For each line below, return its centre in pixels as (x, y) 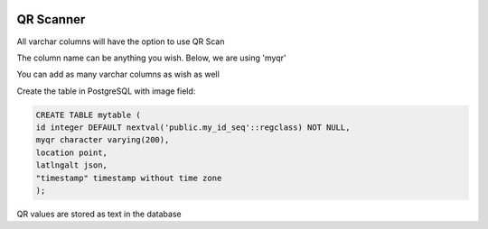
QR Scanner (51, 19)
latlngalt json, (72, 165)
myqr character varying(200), (103, 140)
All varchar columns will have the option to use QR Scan (121, 41)
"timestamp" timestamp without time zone (129, 178)
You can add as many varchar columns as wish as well (118, 74)
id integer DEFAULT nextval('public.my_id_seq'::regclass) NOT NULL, (193, 128)
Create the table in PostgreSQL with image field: (106, 91)
